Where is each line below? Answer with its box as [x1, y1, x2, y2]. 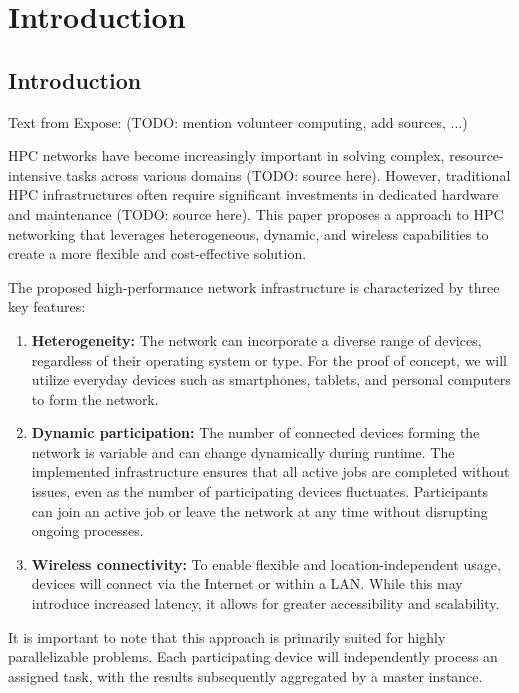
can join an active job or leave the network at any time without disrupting [31, 500, 488, 521]
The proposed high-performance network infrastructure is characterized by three [8, 276, 500, 297]
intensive [8, 164, 62, 185]
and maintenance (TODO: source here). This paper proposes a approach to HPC [8, 203, 504, 224]
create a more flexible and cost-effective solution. [8, 243, 307, 264]
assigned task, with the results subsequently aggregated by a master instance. [8, 665, 483, 686]
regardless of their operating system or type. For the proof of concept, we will [31, 349, 508, 370]
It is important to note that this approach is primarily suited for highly [8, 626, 446, 647]
